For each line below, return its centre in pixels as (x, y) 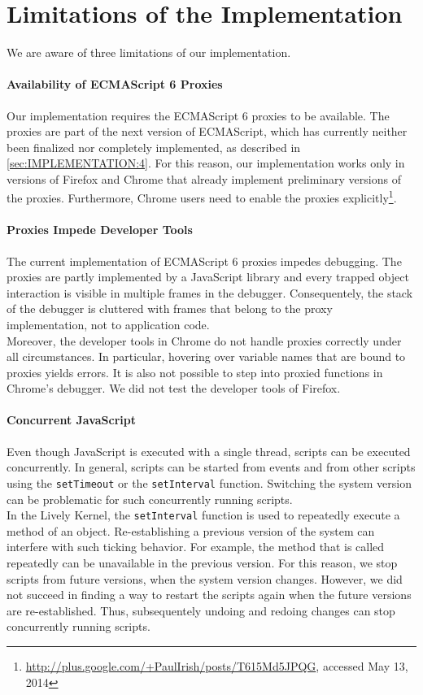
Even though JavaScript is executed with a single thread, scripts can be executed (209, 451)
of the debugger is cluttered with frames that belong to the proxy (170, 308)
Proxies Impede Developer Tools (100, 230)
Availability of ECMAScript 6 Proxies (115, 84)
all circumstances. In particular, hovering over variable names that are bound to (206, 356)
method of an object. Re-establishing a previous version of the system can (191, 530)
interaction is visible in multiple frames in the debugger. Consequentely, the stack (210, 292)
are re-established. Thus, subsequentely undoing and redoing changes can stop (201, 610)
